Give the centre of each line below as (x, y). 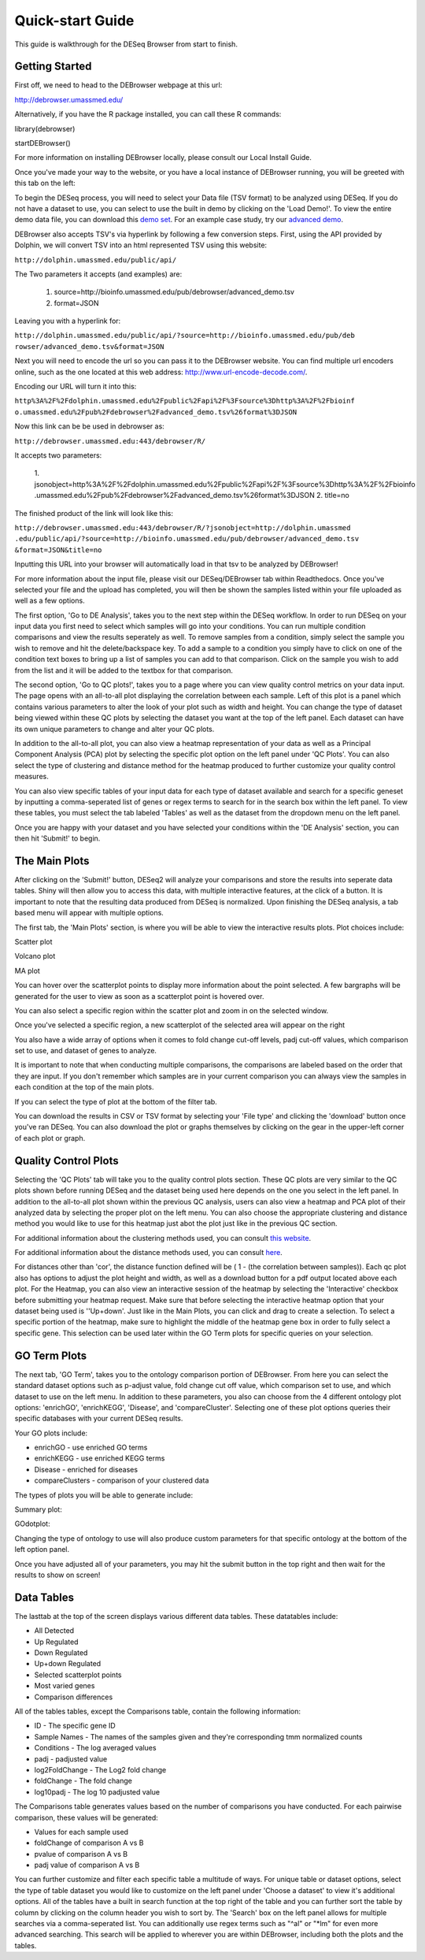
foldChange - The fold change (83, 1781)
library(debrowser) (45, 128)
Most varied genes (65, 1686)
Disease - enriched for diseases (86, 1469)
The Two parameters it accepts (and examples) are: (98, 274)
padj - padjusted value (71, 1759)
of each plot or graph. (50, 1138)
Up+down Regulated (68, 1664)
